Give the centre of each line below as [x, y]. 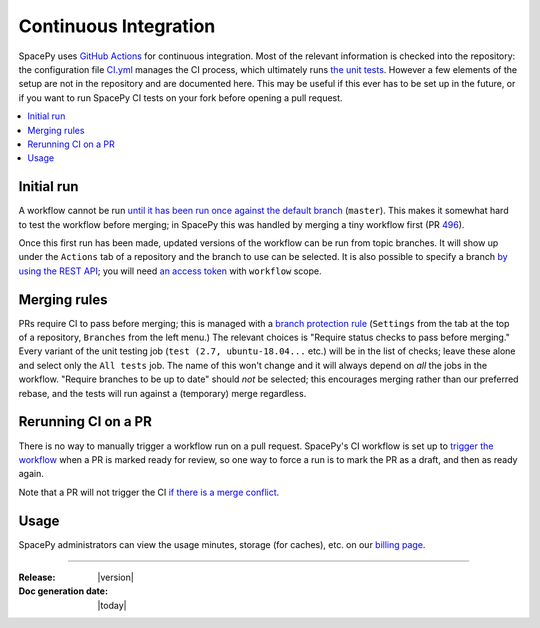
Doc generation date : [63, 591]
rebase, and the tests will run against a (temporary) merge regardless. [162, 393]
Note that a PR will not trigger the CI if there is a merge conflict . [149, 492]
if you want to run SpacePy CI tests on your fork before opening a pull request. [181, 97]
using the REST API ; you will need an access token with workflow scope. [170, 271]
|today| [112, 605]
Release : [37, 577]
